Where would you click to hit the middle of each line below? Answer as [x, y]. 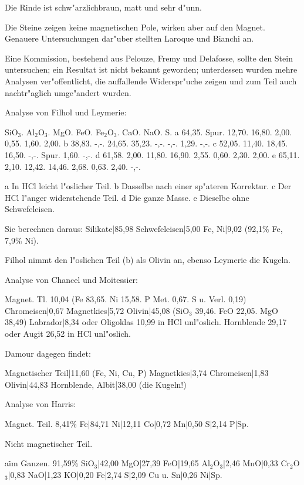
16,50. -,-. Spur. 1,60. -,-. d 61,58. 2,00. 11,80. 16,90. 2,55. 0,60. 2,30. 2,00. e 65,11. [152, 154]
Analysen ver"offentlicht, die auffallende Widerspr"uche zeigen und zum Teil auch [151, 81]
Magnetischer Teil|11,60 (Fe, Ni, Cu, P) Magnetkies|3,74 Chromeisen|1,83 [137, 373]
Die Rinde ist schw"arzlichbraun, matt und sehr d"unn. [103, 7]
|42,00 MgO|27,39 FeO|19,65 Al [154, 463]
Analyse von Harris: [40, 404]
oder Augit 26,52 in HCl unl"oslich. [68, 334]
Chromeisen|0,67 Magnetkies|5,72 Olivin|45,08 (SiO [97, 310]
